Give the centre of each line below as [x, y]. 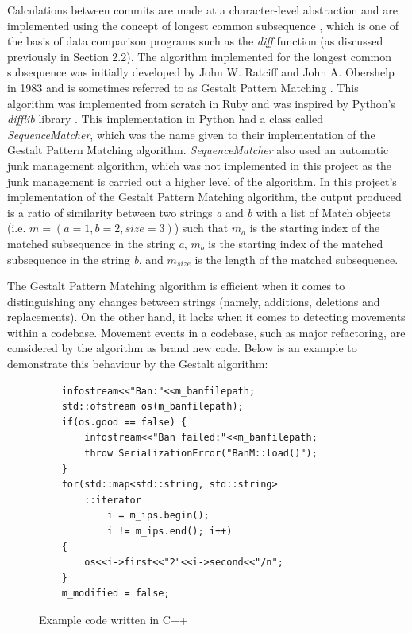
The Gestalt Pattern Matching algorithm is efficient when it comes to [176, 286]
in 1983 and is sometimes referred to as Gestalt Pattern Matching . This [183, 87]
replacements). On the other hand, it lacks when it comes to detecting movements [206, 317]
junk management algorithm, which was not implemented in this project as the [200, 165]
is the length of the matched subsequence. [296, 259]
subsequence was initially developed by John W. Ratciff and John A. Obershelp [201, 72]
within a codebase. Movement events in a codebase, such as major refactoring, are [206, 332]
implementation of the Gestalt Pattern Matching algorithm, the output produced [204, 197]
